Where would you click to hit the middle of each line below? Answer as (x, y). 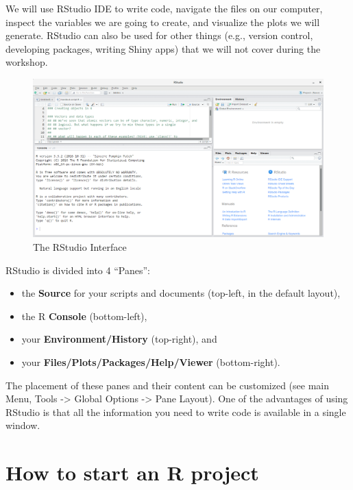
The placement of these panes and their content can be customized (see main (167, 385)
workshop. (27, 62)
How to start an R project (132, 473)
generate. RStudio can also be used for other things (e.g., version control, (159, 35)
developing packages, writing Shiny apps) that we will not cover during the (163, 48)
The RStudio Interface (80, 247)
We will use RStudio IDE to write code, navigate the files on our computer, (164, 8)
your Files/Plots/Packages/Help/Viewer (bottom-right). (151, 362)
